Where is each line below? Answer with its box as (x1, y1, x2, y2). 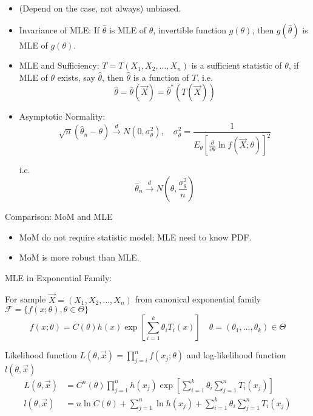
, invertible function (153, 23, 226, 36)
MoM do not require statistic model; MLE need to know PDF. (19, 230, 252, 243)
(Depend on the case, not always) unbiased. (19, 2, 181, 14)
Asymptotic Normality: (19, 110, 106, 123)
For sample (5, 293, 46, 305)
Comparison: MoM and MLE (5, 210, 113, 222)
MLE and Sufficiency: (19, 59, 99, 72)
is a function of (133, 70, 189, 83)
